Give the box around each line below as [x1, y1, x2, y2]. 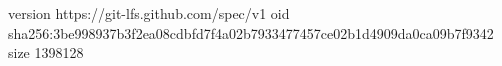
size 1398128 [8, 42, 84, 63]
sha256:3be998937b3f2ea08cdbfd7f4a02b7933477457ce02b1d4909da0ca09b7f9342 [8, 22, 494, 43]
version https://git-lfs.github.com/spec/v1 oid [8, 3, 290, 23]
